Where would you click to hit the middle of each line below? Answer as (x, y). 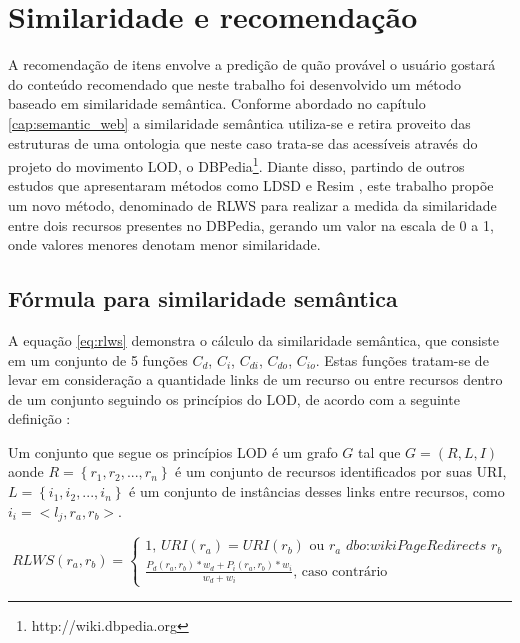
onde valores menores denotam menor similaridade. (164, 244)
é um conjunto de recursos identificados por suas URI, (341, 471)
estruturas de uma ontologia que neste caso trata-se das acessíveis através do (243, 142)
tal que (379, 451)
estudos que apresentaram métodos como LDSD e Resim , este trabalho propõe (251, 185)
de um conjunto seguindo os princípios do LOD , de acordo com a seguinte (234, 398)
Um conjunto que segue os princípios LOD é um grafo (173, 451)
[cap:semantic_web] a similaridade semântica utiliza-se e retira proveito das (239, 122)
